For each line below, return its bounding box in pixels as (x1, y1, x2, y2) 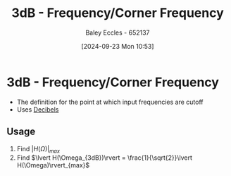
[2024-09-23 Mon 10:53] (81, 42, 154, 50)
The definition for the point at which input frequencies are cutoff (16, 98, 204, 106)
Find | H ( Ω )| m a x (16, 144, 61, 155)
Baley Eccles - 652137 (85, 28, 150, 37)
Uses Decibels (16, 105, 59, 114)
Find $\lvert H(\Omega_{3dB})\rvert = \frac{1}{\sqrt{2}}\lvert (16, 153, 193, 162)
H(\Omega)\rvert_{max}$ (16, 161, 89, 170)
